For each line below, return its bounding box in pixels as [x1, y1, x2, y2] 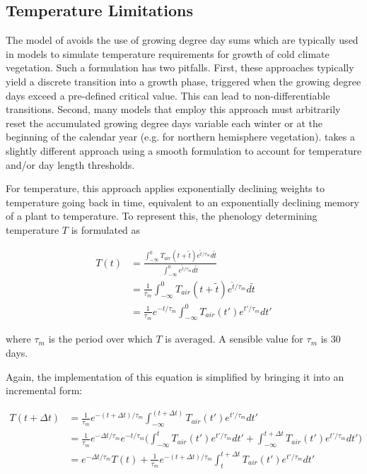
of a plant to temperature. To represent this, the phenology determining [6, 208, 318, 223]
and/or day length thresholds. [6, 157, 135, 172]
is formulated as [71, 222, 141, 237]
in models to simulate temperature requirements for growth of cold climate [6, 46, 330, 61]
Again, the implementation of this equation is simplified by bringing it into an [6, 369, 344, 384]
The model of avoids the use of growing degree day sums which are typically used [6, 32, 359, 47]
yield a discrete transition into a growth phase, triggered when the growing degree [6, 73, 361, 88]
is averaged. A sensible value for [165, 331, 303, 346]
